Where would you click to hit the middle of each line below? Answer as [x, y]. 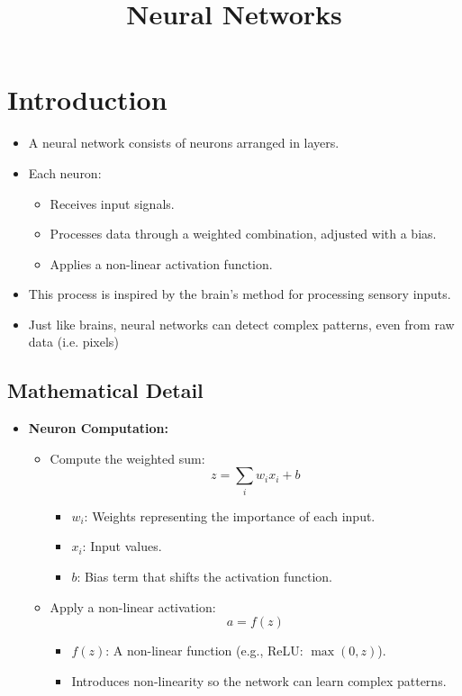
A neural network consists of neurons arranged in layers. [184, 143]
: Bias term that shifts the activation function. [204, 576]
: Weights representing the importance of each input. [230, 515]
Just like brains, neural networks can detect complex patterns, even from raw [241, 324]
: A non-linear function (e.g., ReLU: [204, 651]
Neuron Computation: [98, 428]
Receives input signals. [112, 203]
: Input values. [122, 546]
